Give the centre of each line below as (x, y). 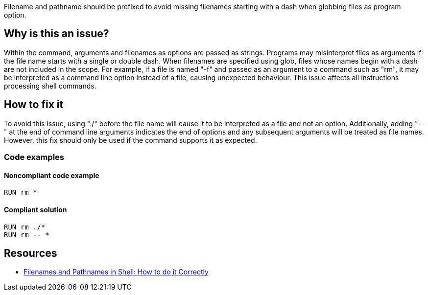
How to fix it (34, 105)
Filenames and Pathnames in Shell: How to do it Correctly (116, 272)
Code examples (34, 157)
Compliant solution (36, 209)
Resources (31, 253)
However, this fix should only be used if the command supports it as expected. (131, 140)
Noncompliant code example (52, 175)
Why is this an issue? (57, 34)
